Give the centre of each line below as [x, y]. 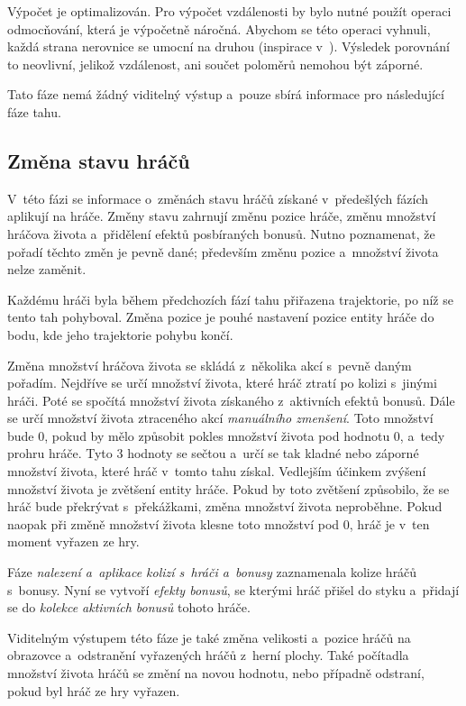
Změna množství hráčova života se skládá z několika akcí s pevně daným [210, 365]
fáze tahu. [34, 111]
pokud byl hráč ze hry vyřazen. [94, 690]
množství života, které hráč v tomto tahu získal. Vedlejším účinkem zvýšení [217, 471]
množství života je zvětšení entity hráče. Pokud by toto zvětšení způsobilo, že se [228, 488]
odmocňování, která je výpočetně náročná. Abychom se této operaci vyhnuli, [219, 28]
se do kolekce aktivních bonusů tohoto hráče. [129, 607]
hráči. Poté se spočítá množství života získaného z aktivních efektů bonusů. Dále [231, 400]
